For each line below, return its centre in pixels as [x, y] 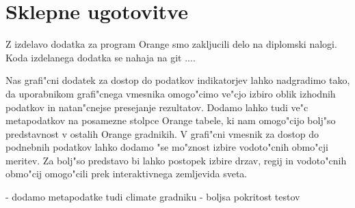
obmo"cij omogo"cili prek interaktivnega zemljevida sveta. [127, 174]
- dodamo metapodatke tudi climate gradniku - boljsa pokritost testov [153, 197]
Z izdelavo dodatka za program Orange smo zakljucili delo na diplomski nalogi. [171, 44]
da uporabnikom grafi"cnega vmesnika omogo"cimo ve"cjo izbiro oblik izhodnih [171, 93]
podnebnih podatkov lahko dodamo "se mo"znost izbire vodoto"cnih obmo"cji [167, 147]
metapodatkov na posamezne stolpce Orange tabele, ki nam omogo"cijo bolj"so [171, 120]
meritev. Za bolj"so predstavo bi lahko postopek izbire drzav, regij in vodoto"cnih [176, 160]
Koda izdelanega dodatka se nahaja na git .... [101, 57]
